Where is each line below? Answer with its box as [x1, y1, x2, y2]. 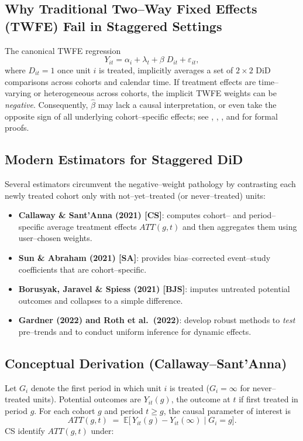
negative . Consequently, [5, 98, 88, 110]
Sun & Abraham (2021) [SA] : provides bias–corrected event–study [18, 251, 271, 263]
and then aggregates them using [183, 220, 297, 232]
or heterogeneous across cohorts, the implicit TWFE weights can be [33, 87, 277, 99]
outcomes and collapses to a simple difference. [18, 294, 183, 306]
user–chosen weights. [18, 232, 92, 244]
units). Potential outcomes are [33, 393, 141, 405]
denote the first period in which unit [30, 381, 161, 393]
